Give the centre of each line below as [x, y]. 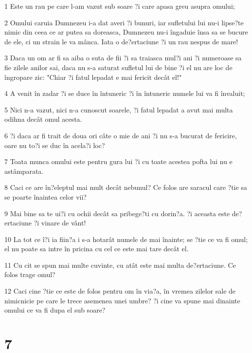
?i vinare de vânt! [60, 223]
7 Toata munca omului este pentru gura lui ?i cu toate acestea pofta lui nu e [118, 161]
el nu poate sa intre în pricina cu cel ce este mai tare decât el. [97, 249]
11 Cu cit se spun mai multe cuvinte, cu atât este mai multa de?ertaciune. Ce [120, 265]
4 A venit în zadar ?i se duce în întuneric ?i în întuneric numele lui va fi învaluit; [125, 93]
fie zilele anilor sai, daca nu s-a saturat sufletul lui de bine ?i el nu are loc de [118, 67]
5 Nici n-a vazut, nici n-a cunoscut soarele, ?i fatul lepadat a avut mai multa [119, 109]
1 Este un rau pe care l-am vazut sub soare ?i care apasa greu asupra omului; [120, 6]
